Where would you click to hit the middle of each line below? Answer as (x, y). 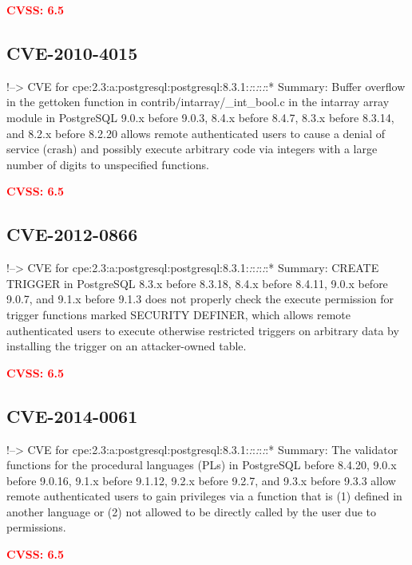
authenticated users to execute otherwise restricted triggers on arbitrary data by (203, 330)
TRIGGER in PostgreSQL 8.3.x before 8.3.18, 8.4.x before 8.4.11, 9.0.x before (197, 283)
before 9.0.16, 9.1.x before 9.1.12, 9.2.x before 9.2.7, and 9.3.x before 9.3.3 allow (201, 480)
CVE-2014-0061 (72, 415)
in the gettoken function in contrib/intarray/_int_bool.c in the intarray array (198, 102)
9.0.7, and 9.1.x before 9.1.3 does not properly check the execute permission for (200, 299)
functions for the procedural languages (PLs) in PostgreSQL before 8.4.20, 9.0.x (202, 465)
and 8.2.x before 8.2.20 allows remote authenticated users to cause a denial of (196, 133)
